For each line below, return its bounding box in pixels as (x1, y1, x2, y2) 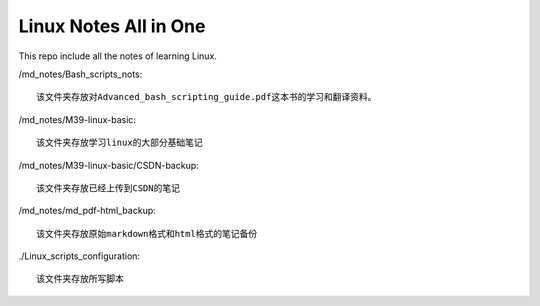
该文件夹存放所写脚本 (36, 273, 124, 285)
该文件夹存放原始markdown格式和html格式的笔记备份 (36, 228, 258, 239)
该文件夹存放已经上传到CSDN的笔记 (36, 182, 180, 194)
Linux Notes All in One (18, 15, 206, 37)
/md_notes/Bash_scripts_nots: (18, 68, 143, 80)
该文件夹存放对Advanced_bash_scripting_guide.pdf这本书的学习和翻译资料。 (36, 91, 377, 103)
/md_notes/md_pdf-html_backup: (18, 205, 157, 217)
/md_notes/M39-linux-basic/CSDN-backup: (18, 159, 199, 171)
